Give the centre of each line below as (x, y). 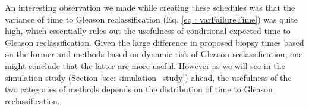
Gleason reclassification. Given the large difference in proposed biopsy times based (154, 42)
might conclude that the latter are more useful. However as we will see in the (145, 65)
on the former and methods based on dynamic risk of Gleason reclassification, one (154, 54)
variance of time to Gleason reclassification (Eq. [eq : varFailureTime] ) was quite (151, 19)
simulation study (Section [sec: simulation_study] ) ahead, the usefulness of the (148, 77)
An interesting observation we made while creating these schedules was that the (150, 7)
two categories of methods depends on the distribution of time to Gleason (139, 89)
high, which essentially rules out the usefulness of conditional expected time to (148, 31)
